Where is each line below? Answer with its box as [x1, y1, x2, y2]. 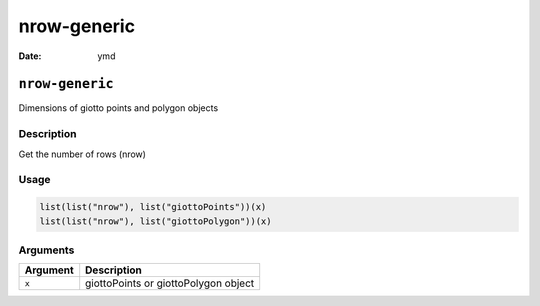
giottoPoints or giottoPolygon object [85, 276, 255, 290]
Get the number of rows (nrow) [18, 148, 147, 160]
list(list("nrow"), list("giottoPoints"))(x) [39, 201, 267, 213]
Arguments [18, 243, 75, 257]
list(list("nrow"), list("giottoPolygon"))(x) [39, 215, 272, 227]
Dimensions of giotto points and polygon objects [18, 102, 219, 114]
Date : [18, 50, 42, 62]
